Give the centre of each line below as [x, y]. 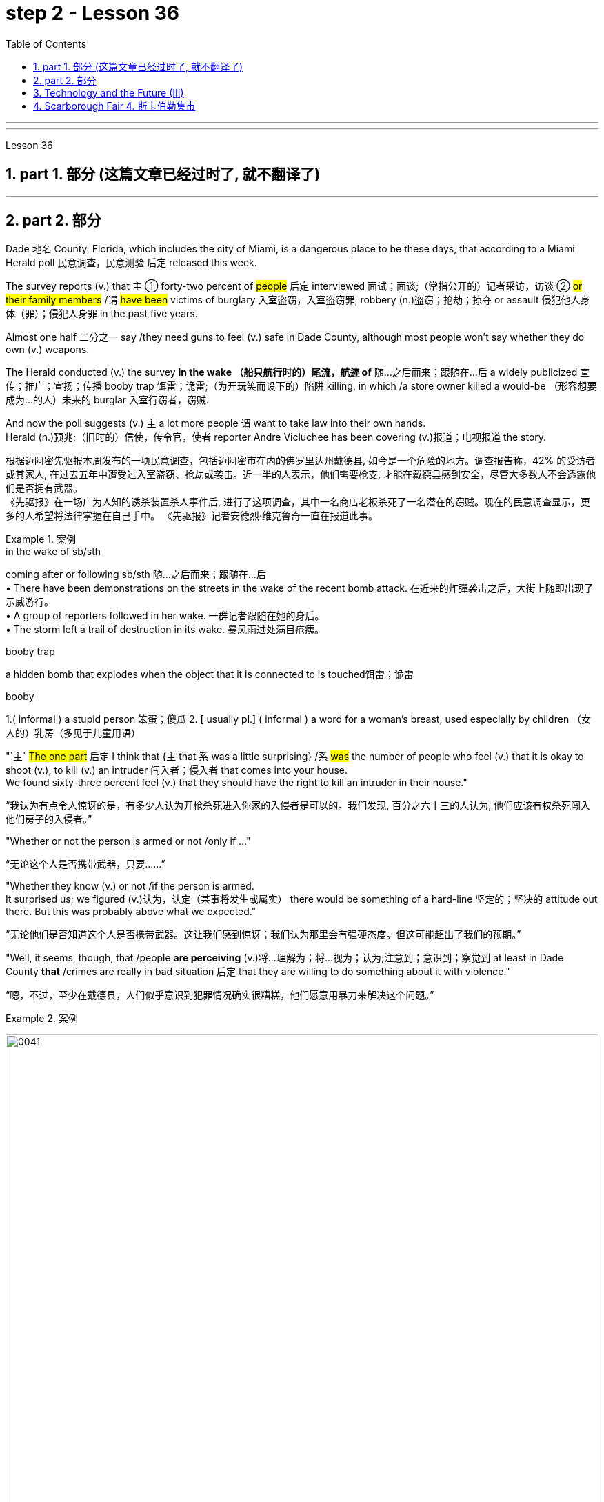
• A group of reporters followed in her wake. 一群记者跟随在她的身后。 [165, 616]
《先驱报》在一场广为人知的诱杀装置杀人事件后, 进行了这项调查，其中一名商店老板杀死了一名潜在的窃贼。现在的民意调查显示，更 [298, 502]
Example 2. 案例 [42, 1019]
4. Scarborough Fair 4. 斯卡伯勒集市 [114, 106]
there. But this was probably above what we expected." [131, 912]
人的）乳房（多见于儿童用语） [73, 733]
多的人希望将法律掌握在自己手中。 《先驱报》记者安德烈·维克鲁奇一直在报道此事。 [192, 516]
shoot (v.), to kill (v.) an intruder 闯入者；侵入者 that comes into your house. [177, 770]
